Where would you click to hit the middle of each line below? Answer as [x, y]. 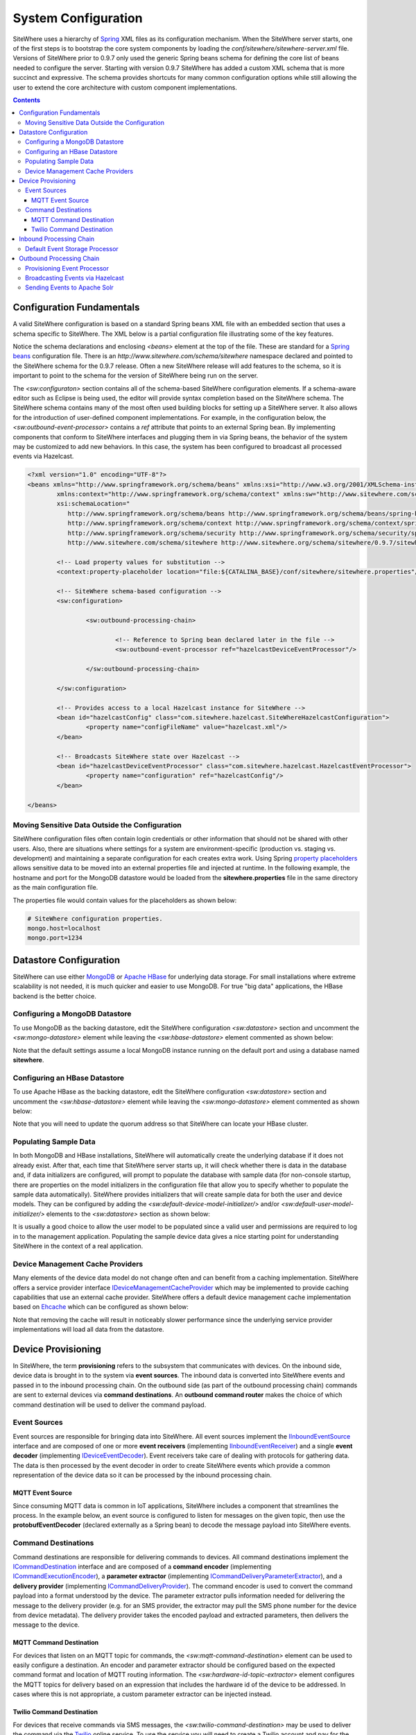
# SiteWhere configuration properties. [95, 919]
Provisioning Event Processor [67, 268]
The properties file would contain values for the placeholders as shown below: [125, 900]
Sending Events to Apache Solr [69, 287]
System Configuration [78, 18]
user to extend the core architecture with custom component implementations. [125, 87]
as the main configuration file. [55, 888]
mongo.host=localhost [64, 929]
